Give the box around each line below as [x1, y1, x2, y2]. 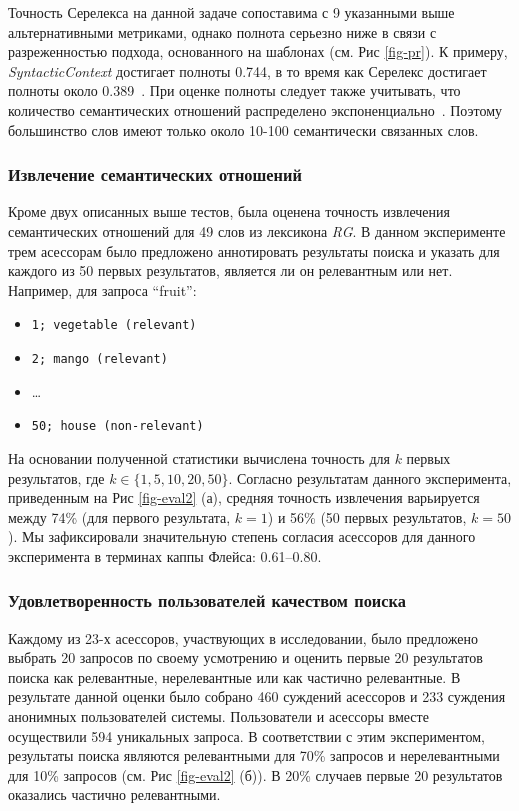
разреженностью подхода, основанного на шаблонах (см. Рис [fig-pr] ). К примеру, [8, 41, 508, 62]
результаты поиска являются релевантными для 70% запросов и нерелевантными [8, 745, 500, 766]
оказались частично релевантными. [8, 784, 221, 805]
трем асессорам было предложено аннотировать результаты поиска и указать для [8, 240, 500, 261]
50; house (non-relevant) [31, 419, 204, 434]
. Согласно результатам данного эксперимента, [228, 467, 512, 488]
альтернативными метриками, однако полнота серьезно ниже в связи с [8, 21, 437, 42]
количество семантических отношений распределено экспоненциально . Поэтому [8, 99, 503, 120]
